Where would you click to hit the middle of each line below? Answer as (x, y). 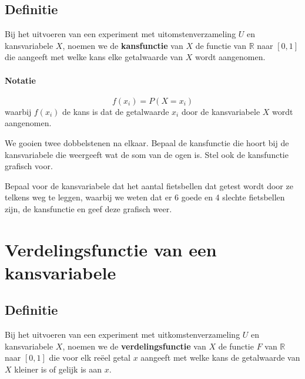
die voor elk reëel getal (90, 357)
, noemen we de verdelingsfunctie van (134, 346)
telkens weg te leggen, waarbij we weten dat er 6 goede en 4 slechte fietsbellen (145, 197)
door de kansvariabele (221, 111)
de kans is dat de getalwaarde (116, 111)
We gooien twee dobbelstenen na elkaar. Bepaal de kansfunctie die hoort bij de (147, 142)
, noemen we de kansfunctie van (123, 45)
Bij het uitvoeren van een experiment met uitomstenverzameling (120, 34)
